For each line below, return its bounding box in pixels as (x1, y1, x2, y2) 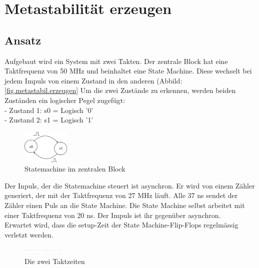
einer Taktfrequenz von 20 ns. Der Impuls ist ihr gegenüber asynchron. (4, 209, 221, 220)
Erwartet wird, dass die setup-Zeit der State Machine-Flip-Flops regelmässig (4, 219, 238, 230)
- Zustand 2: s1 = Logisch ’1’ (4, 114, 93, 125)
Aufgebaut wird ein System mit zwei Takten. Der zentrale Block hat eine (4, 55, 228, 66)
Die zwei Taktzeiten (24, 256, 85, 266)
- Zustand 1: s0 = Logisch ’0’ (4, 104, 93, 115)
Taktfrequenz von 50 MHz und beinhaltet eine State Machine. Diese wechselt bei (4, 65, 252, 76)
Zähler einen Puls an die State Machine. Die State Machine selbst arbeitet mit (4, 200, 245, 210)
